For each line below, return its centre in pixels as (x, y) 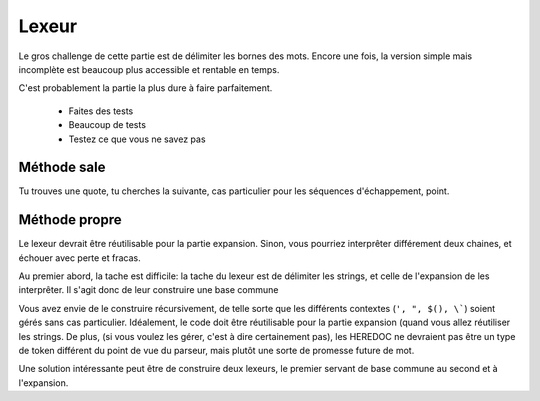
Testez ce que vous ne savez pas (137, 139)
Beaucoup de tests (107, 125)
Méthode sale (62, 167)
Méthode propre (70, 220)
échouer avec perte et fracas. (80, 257)
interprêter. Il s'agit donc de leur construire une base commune (148, 290)
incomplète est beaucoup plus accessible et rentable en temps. (149, 69)
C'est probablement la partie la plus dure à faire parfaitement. (145, 88)
